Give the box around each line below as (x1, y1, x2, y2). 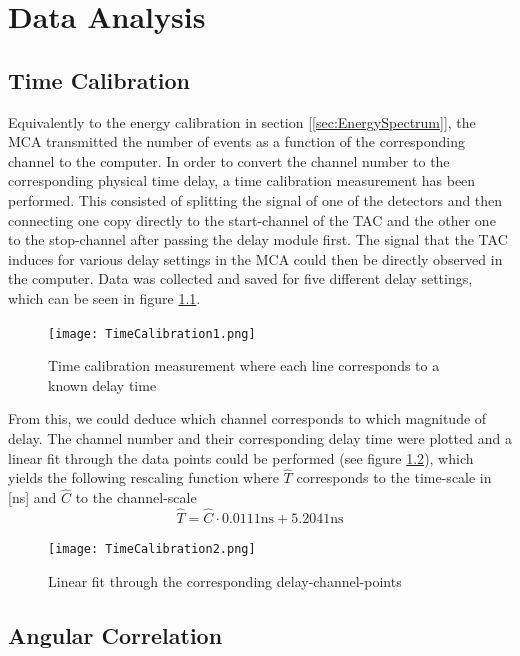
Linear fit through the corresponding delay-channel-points (48, 570, 402, 591)
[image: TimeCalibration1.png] (48, 326, 256, 341)
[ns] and (8, 487, 57, 508)
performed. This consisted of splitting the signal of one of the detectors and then (8, 189, 503, 210)
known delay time (48, 374, 157, 395)
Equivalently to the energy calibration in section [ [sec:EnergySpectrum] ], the (8, 111, 476, 132)
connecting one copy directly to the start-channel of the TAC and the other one (8, 209, 496, 230)
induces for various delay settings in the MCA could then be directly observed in (8, 248, 503, 269)
